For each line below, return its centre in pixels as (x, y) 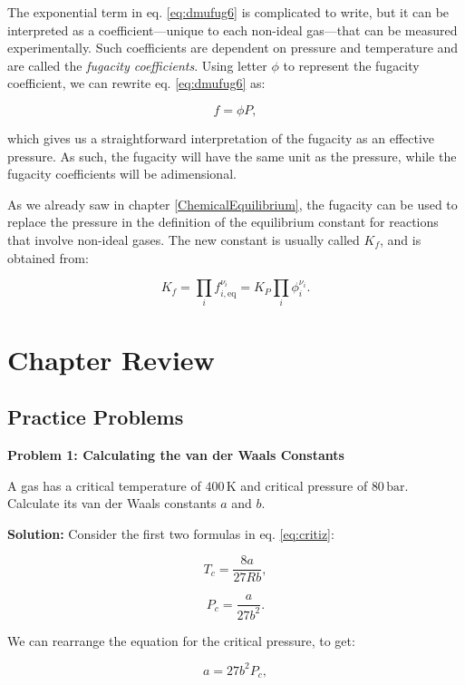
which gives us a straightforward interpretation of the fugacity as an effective (221, 137)
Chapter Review (111, 359)
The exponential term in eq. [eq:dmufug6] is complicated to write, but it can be (228, 12)
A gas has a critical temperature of (104, 485)
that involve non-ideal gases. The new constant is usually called (184, 239)
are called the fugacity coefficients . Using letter (137, 65)
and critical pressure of (304, 485)
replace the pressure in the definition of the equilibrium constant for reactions (223, 222)
